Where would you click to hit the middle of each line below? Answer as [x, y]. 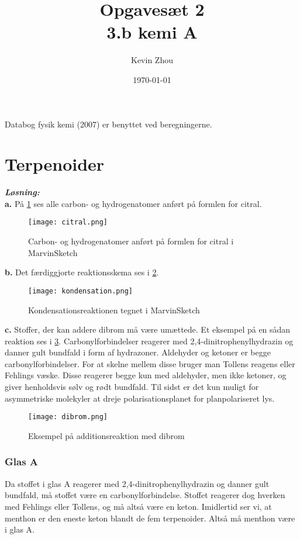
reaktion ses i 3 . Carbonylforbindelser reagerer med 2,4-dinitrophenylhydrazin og [149, 341]
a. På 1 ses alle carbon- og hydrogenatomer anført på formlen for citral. [133, 203]
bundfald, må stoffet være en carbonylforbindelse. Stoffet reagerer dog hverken [145, 495]
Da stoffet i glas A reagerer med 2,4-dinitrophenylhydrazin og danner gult [137, 483]
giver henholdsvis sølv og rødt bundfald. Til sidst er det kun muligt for [132, 387]
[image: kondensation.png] [80, 291]
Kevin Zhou [152, 60]
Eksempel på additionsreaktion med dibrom [106, 435]
